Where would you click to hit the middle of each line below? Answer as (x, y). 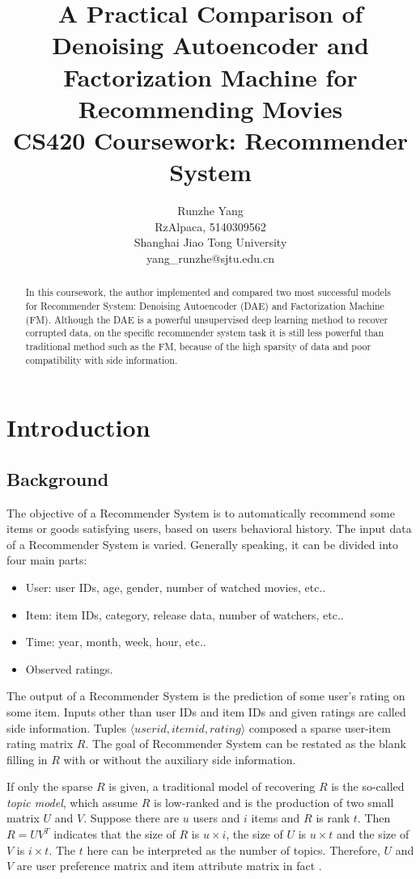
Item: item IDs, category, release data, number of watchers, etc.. (185, 614)
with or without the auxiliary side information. (180, 759)
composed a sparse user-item (320, 727)
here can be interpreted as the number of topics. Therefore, (233, 849)
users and (216, 818)
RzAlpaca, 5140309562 (210, 226)
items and (276, 818)
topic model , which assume (72, 802)
